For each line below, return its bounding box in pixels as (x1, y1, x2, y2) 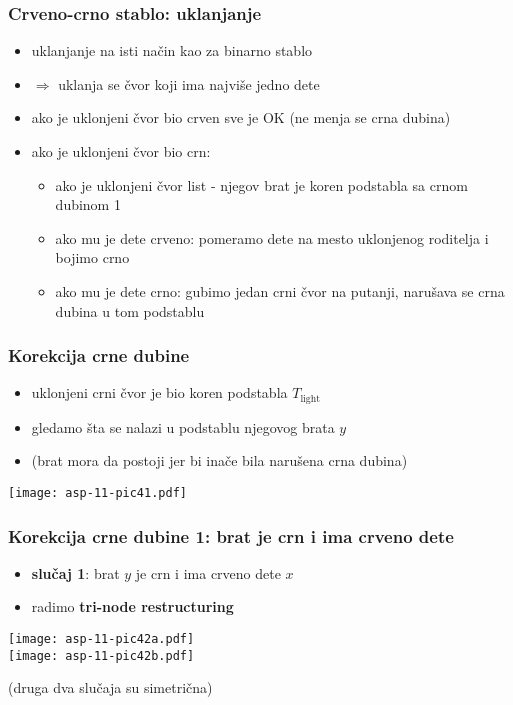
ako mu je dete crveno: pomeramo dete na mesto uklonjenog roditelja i (55, 227, 489, 248)
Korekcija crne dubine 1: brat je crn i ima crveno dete (8, 523, 454, 548)
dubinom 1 (55, 194, 121, 215)
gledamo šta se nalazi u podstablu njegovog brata (31, 416, 335, 437)
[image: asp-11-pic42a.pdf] (8, 632, 195, 647)
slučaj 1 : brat (31, 562, 120, 583)
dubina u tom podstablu (55, 300, 205, 321)
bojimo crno (55, 247, 130, 268)
